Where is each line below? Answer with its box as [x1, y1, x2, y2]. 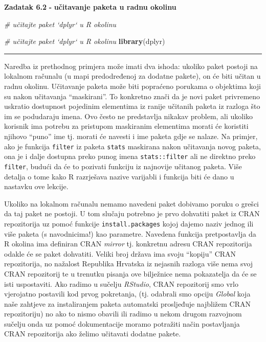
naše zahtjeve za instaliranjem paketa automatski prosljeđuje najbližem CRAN [4, 298, 251, 309]
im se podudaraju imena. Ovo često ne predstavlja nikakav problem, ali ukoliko [4, 110, 253, 121]
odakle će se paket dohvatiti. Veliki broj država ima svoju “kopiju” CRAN [4, 248, 236, 259]
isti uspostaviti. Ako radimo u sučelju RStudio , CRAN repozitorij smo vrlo [4, 278, 238, 289]
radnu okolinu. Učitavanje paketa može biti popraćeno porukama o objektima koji [4, 80, 261, 91]
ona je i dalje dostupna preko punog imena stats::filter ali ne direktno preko [4, 151, 256, 162]
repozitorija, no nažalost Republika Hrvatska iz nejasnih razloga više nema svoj [4, 258, 253, 269]
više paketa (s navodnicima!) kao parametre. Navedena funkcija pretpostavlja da [4, 228, 256, 239]
